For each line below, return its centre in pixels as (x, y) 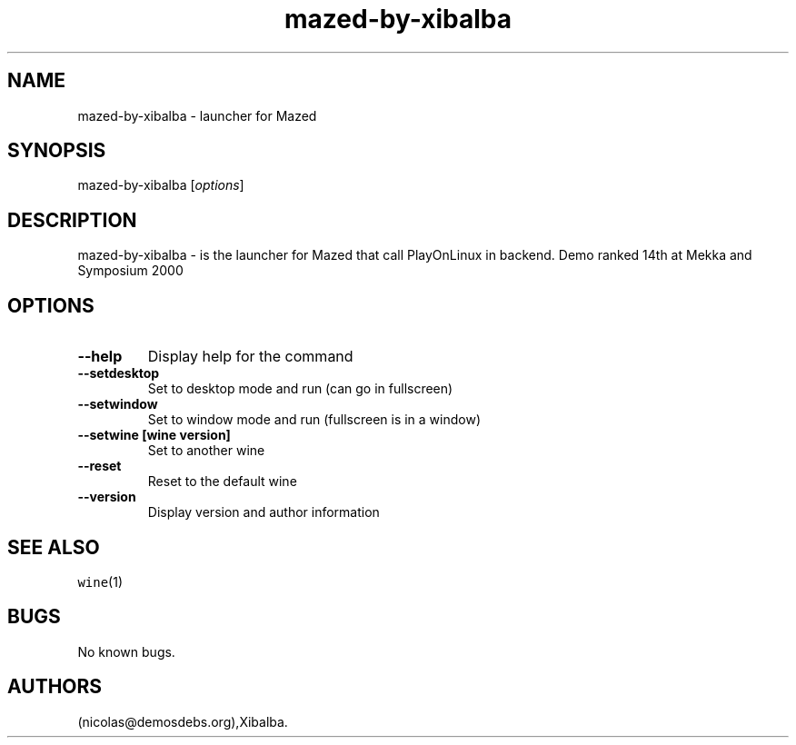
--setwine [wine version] (154, 435)
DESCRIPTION (72, 220)
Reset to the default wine (222, 482)
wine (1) (100, 581)
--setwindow (118, 404)
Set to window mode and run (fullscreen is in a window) (314, 420)
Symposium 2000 (130, 271)
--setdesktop (119, 373)
